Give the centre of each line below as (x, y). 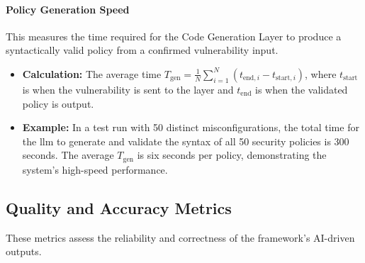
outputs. (24, 251)
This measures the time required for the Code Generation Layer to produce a (174, 36)
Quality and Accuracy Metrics (119, 207)
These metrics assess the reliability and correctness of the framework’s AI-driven (180, 237)
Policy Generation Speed (68, 9)
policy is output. (58, 103)
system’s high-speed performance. (95, 169)
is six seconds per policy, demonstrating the (232, 155)
